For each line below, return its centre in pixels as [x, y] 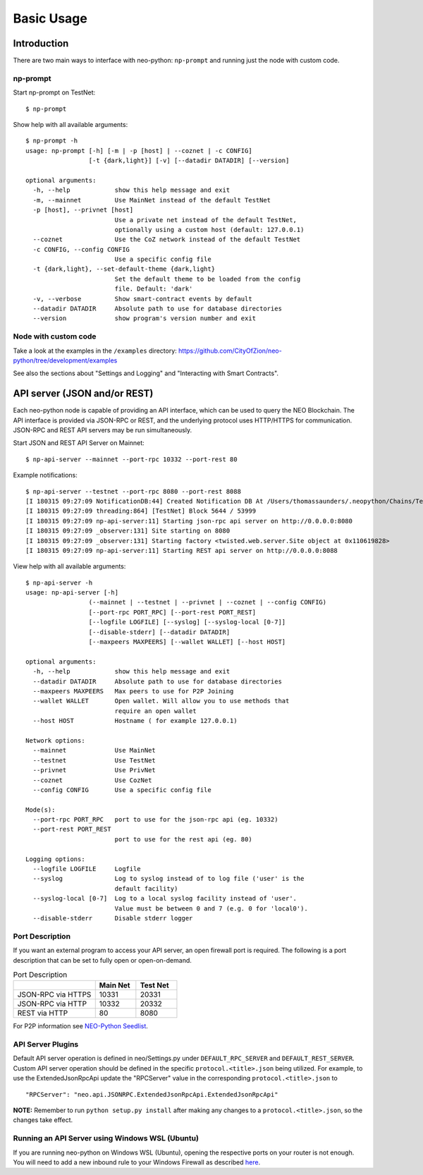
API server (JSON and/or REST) [83, 394]
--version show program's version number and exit [145, 318]
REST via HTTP [43, 1013]
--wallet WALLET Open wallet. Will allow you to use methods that [161, 701]
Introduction [41, 43]
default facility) [146, 888]
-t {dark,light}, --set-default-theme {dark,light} [124, 269]
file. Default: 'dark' [154, 289]
